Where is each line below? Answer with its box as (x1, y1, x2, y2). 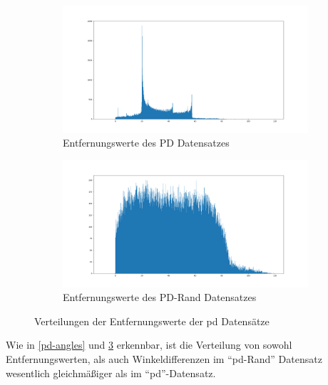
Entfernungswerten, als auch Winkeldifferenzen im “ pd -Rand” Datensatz (6, 352, 322, 366)
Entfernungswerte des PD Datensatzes (63, 135, 230, 150)
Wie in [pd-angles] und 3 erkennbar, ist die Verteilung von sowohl (6, 337, 292, 352)
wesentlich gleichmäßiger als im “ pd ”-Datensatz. (6, 365, 216, 380)
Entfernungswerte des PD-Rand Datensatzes (63, 290, 257, 305)
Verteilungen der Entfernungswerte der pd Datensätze (34, 313, 270, 328)
